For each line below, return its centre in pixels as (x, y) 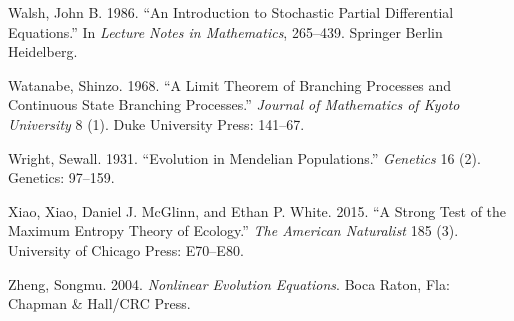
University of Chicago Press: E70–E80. (126, 249)
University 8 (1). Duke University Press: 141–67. (156, 123)
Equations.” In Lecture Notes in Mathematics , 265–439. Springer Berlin (225, 31)
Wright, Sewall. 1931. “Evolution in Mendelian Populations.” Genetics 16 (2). (244, 157)
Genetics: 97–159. (61, 177)
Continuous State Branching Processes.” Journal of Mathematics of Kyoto (234, 104)
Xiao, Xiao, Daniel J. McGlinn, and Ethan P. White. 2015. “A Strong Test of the (257, 210)
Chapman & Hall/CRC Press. (99, 303)
